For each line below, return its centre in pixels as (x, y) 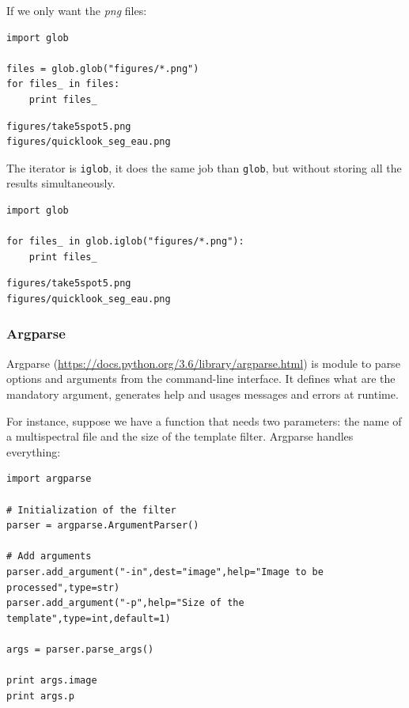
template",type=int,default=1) (89, 618)
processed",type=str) (63, 587)
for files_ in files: (63, 84)
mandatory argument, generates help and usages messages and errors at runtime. (203, 394)
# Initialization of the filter (91, 510)
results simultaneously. (61, 183)
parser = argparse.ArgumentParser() (103, 526)
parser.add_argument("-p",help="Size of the (125, 603)
